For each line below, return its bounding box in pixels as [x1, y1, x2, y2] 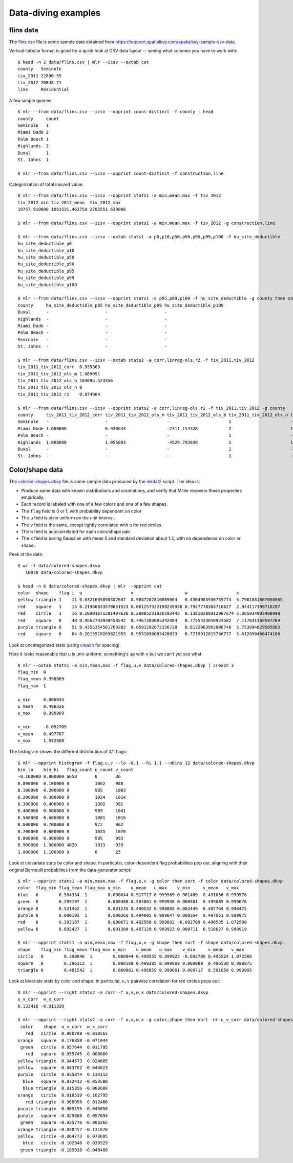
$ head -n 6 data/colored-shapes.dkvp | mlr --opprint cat [18, 583, 162, 589]
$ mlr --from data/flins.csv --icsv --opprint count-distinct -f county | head [18, 109, 213, 115]
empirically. [21, 494, 45, 500]
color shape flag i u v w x [18, 590, 239, 596]
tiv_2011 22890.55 [18, 73, 62, 78]
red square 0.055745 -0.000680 [25, 1051, 108, 1057]
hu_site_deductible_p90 [18, 261, 75, 267]
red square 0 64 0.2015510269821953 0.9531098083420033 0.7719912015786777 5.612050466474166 [18, 631, 280, 637]
